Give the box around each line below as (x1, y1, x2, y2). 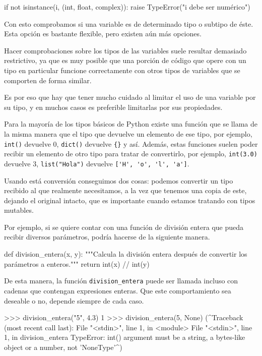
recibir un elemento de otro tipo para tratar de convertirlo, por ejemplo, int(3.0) (4, 148, 257, 159)
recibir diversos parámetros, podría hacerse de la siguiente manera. (4, 231, 210, 242)
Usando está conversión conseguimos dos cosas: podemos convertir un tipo (4, 175, 233, 186)
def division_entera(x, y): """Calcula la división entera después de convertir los (4, 249, 247, 259)
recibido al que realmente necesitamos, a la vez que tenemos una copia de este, (4, 185, 247, 196)
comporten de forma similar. (4, 75, 92, 85)
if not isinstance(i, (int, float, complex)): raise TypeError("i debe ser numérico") (4, 2, 250, 12)
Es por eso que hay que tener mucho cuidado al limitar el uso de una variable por (4, 92, 256, 102)
